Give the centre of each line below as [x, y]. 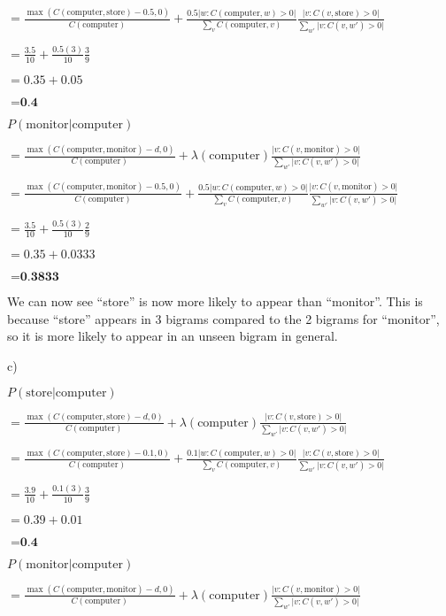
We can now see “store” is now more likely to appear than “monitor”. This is [215, 300]
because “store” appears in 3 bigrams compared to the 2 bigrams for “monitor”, [223, 318]
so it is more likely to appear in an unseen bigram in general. [173, 336]
